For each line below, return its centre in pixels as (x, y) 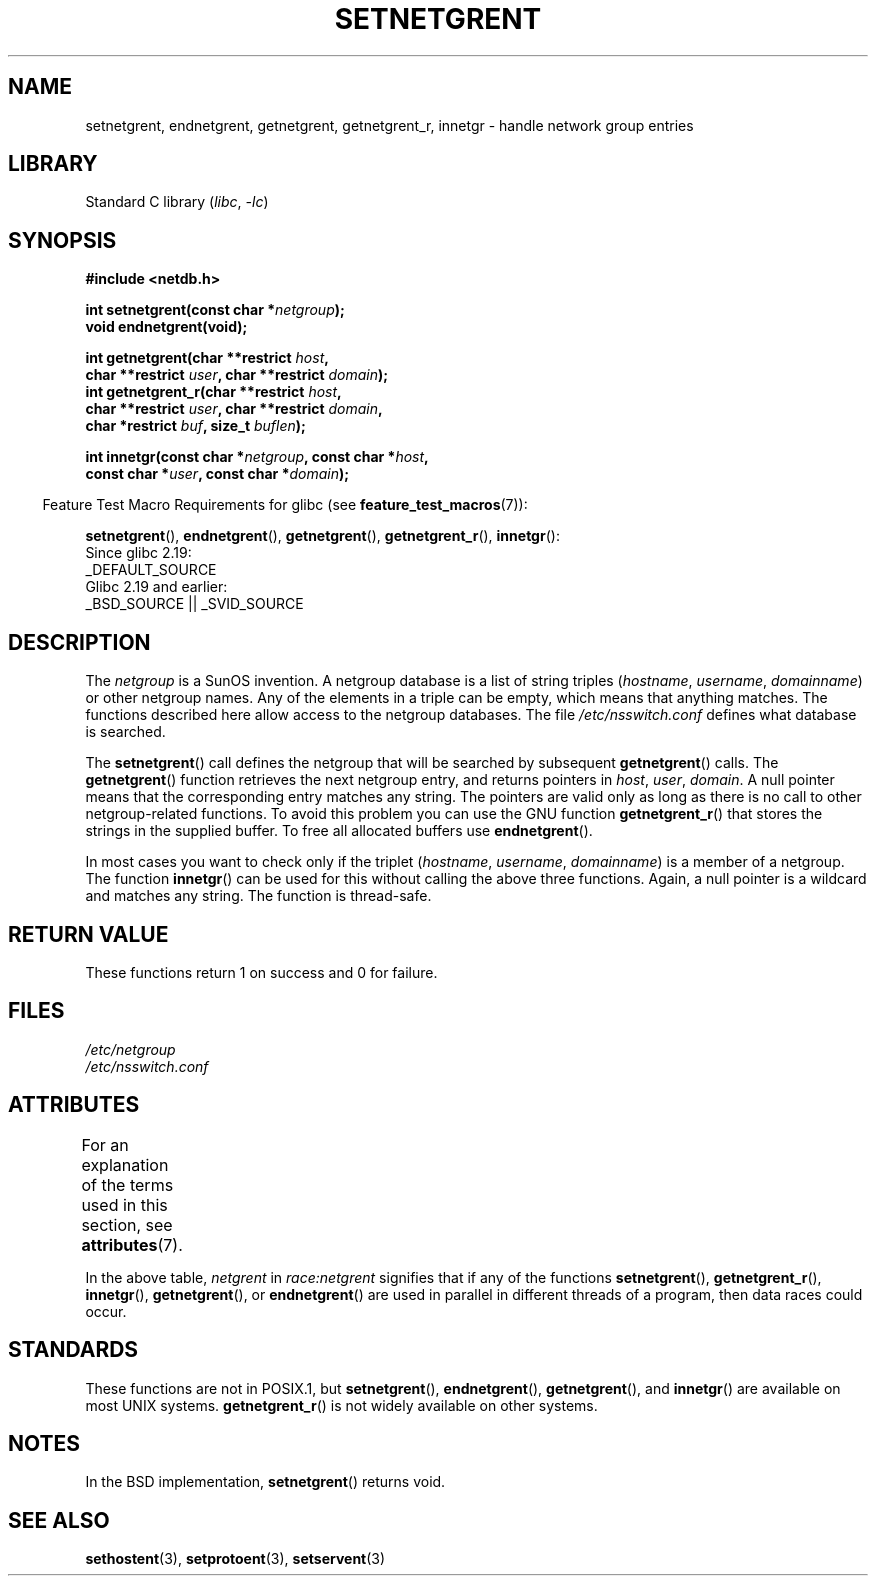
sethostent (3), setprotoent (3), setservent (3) (235, 1559)
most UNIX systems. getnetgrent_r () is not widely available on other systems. (341, 1405)
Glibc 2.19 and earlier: (156, 587)
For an (105, 1144)
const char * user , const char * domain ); (217, 474)
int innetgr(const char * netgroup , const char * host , (257, 457)
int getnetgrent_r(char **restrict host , (213, 392)
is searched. (125, 732)
